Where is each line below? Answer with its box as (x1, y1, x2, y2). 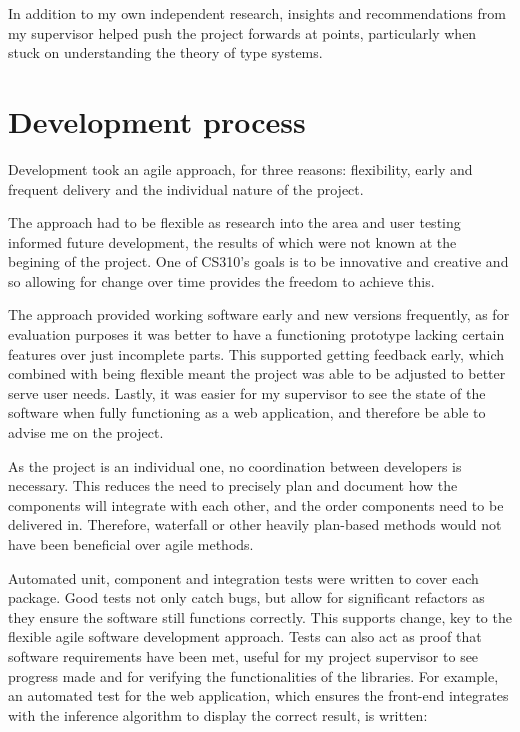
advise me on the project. (8, 422, 164, 443)
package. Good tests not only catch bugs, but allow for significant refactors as (8, 587, 485, 608)
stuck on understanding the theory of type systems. (8, 42, 323, 63)
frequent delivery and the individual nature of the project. (8, 178, 364, 199)
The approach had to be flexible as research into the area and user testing (8, 212, 461, 233)
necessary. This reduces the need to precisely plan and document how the (8, 475, 458, 496)
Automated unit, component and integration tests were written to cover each (8, 567, 479, 588)
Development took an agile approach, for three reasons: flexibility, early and (8, 158, 473, 179)
